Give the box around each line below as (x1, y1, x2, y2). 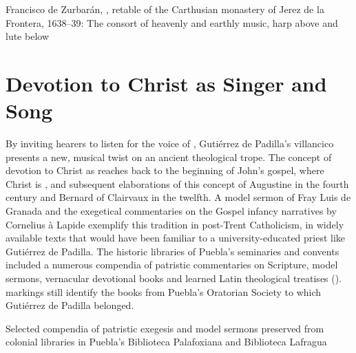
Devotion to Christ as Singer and (6, 69, 327, 97)
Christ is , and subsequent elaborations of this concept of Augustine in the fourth (6, 176, 349, 191)
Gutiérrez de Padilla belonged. (6, 298, 134, 312)
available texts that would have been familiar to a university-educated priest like (6, 231, 346, 245)
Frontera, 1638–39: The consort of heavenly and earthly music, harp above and (6, 15, 338, 30)
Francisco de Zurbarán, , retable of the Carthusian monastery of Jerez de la (6, 2, 324, 16)
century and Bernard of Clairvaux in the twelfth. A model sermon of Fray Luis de (6, 190, 351, 204)
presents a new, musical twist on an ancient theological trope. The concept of (6, 149, 332, 164)
